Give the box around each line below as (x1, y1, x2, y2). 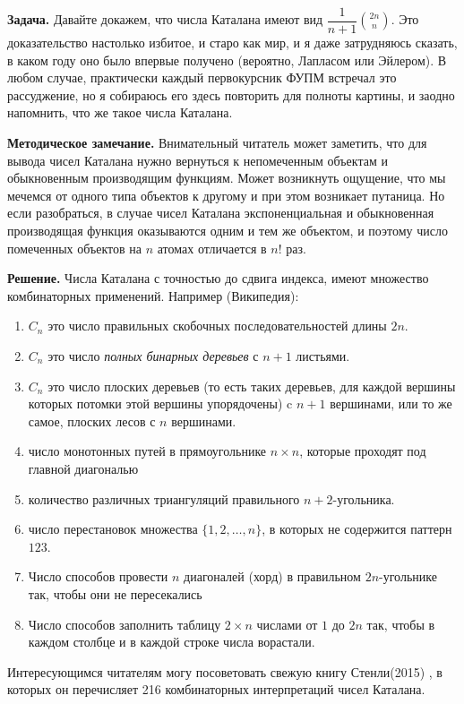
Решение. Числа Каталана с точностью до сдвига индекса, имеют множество (7, 269, 429, 288)
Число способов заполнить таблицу (28, 614, 221, 633)
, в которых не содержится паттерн (262, 519, 452, 538)
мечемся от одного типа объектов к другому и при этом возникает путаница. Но (7, 185, 445, 204)
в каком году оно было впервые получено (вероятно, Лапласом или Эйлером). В (7, 50, 447, 69)
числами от (256, 614, 318, 633)
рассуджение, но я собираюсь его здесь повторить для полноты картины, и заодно (7, 85, 455, 104)
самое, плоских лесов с (28, 411, 156, 430)
